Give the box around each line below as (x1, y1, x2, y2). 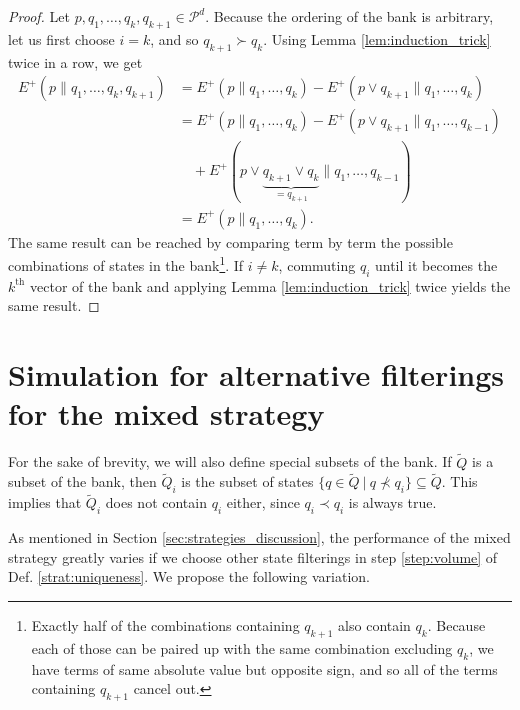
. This (441, 471, 478, 492)
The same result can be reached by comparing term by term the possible (8, 231, 453, 252)
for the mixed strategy (8, 393, 325, 434)
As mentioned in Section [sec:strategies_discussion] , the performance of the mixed (8, 527, 511, 548)
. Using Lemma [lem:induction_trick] (263, 28, 491, 49)
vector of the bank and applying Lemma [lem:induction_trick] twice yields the (30, 275, 511, 296)
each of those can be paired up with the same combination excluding (31, 637, 453, 658)
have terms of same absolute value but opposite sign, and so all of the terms (31, 658, 498, 679)
